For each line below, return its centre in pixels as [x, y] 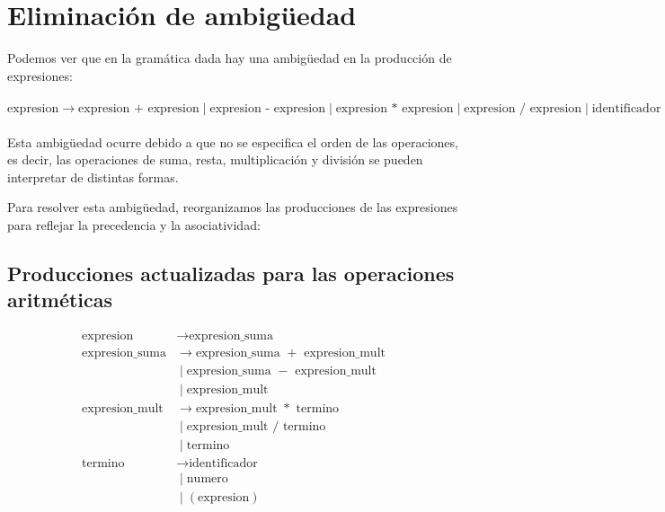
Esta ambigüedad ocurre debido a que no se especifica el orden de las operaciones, [233, 141]
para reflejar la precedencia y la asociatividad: [134, 224]
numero [207, 479]
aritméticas [60, 300]
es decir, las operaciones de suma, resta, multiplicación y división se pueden [215, 159]
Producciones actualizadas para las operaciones [231, 273]
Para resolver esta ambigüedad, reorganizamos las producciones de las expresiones [233, 207]
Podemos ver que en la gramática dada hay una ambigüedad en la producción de [230, 58]
